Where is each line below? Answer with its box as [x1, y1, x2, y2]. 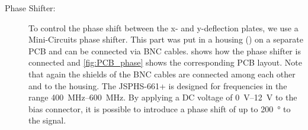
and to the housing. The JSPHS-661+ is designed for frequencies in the [28, 79, 287, 92]
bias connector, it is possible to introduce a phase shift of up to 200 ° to [28, 102, 291, 115]
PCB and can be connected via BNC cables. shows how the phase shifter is [28, 44, 301, 57]
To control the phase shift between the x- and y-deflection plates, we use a [28, 21, 299, 34]
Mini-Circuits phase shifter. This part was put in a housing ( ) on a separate [28, 33, 303, 45]
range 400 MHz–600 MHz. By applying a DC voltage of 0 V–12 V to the [28, 91, 297, 103]
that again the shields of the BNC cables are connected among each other [28, 67, 296, 80]
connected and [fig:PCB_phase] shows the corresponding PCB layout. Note [28, 56, 303, 69]
